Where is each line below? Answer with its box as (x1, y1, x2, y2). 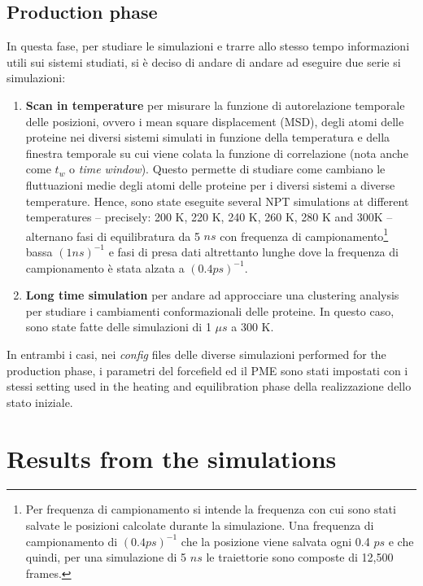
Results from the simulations (7, 441, 337, 474)
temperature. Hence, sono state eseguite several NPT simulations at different (25, 192, 409, 209)
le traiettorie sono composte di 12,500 (206, 549, 394, 566)
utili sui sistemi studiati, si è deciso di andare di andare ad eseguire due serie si (7, 53, 401, 70)
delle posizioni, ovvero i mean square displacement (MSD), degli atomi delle (25, 112, 404, 129)
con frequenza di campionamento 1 (220, 225, 389, 244)
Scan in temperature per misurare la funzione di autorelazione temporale (25, 96, 405, 113)
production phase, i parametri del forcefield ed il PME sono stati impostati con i (7, 361, 408, 378)
